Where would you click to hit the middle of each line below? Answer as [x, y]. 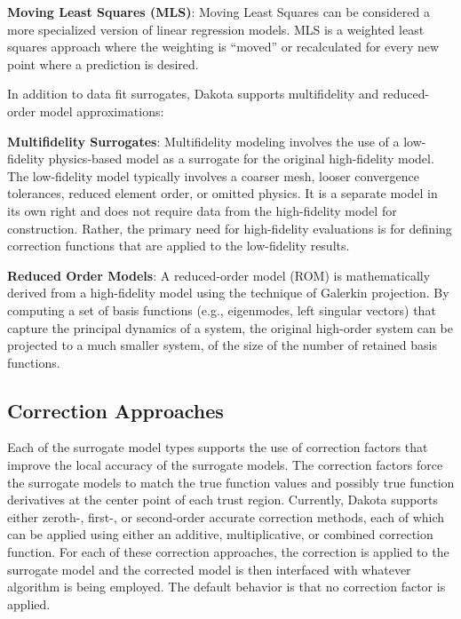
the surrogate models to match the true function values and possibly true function [231, 482]
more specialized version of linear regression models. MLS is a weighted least [216, 29]
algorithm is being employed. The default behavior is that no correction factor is [227, 587]
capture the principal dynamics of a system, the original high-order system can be [230, 327]
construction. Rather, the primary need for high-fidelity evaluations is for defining [230, 228]
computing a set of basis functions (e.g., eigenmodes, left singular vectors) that [222, 309]
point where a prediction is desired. [103, 63]
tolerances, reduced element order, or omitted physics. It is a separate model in [223, 193]
